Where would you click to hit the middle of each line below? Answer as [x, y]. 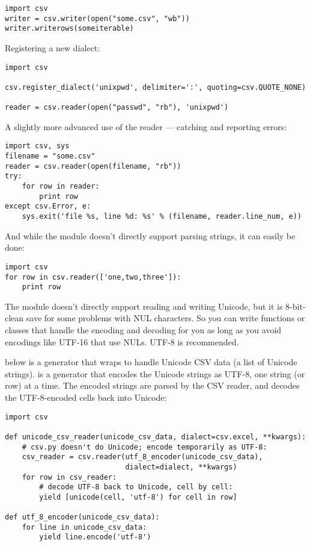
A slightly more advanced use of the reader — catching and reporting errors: [146, 126]
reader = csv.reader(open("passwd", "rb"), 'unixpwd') [117, 108]
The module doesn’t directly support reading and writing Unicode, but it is [144, 306]
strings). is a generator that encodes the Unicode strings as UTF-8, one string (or [155, 373]
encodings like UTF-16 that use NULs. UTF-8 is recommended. [122, 341]
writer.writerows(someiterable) [69, 29]
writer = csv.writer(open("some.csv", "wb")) [97, 18]
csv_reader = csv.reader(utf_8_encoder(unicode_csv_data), [142, 457]
